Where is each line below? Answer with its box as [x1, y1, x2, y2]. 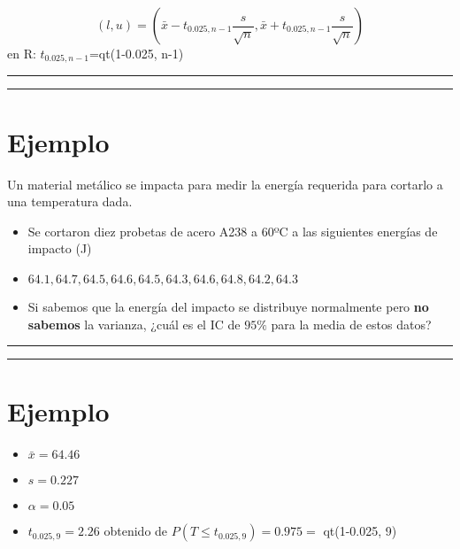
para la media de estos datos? [271, 314, 432, 333]
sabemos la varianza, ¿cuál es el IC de [27, 314, 241, 333]
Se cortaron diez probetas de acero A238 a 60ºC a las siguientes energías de [27, 221, 438, 240]
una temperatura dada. [7, 192, 133, 211]
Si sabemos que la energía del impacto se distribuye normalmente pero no [27, 297, 429, 315]
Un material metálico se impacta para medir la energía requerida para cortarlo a [7, 174, 443, 193]
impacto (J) [27, 239, 92, 258]
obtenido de [103, 522, 168, 540]
